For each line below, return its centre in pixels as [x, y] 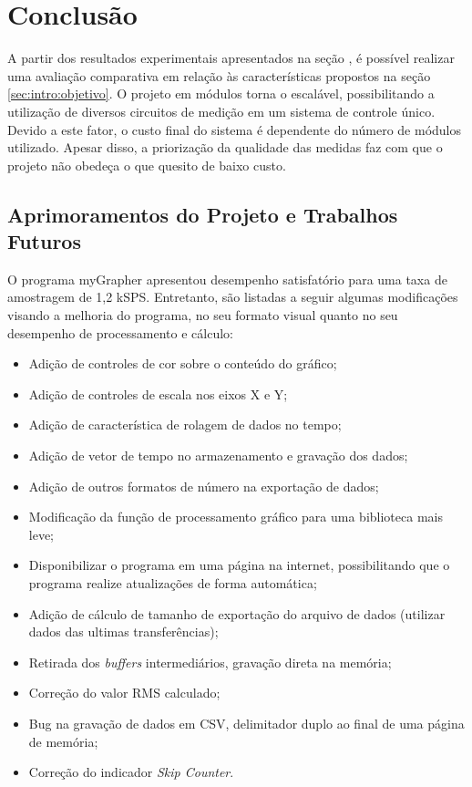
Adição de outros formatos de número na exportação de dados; [204, 486]
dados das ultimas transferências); [123, 632]
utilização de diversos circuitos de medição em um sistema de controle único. [221, 111]
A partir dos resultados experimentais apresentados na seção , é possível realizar [231, 58]
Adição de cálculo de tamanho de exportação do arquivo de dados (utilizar [237, 613]
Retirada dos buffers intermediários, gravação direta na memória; [210, 662]
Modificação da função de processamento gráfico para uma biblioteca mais [236, 517]
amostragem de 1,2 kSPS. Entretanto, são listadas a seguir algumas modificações [233, 297]
